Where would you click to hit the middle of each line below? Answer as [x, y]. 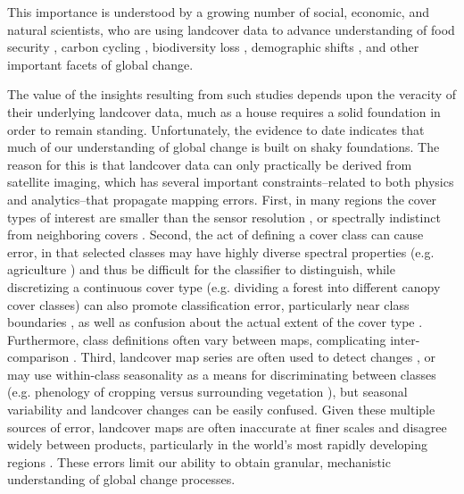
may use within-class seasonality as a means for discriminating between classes [222, 374]
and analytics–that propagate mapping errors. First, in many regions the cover [222, 199]
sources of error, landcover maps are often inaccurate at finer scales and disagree [227, 427]
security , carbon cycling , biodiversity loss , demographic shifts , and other [213, 47]
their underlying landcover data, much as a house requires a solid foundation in [224, 111]
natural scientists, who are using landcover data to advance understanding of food [231, 29]
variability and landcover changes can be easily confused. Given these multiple [221, 410]
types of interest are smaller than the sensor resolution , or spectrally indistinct [224, 217]
